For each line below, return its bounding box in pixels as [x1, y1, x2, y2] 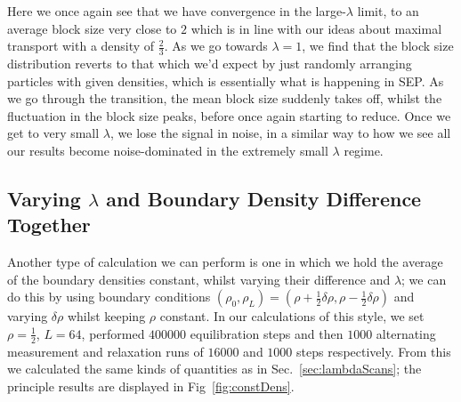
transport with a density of [7, 36, 155, 55]
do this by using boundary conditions [7, 287, 211, 306]
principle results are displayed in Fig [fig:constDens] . [7, 376, 295, 395]
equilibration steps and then [190, 324, 344, 342]
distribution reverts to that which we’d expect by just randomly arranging [7, 54, 412, 73]
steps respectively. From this [296, 342, 451, 360]
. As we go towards [164, 36, 268, 55]
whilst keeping [67, 307, 146, 326]
